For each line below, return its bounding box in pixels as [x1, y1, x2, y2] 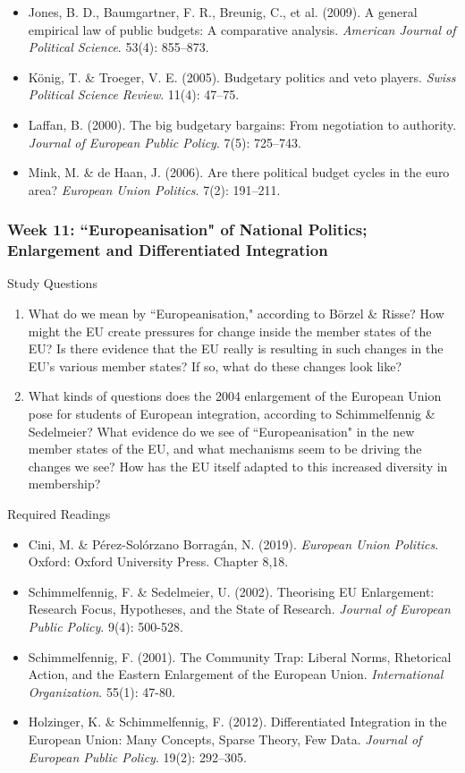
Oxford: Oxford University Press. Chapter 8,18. [28, 552, 289, 571]
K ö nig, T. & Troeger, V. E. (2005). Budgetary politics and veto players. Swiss [28, 67, 456, 86]
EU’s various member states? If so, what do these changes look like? [28, 356, 402, 375]
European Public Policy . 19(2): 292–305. [28, 747, 247, 766]
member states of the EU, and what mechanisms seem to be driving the [28, 439, 422, 458]
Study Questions [7, 274, 97, 293]
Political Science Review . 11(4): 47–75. [28, 85, 240, 104]
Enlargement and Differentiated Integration [7, 239, 328, 261]
